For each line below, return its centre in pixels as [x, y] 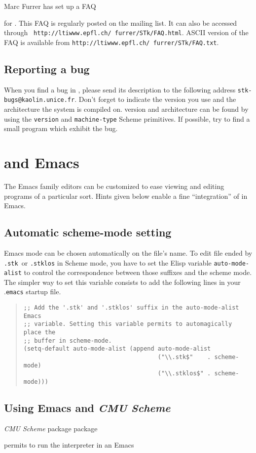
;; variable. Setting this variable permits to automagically [128, 324]
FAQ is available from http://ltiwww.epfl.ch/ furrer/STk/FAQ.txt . [111, 42]
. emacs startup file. [33, 292]
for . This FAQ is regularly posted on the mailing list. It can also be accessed [121, 23]
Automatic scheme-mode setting [88, 232]
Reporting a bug [47, 68]
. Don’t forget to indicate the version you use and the [155, 99]
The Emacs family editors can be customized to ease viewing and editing [114, 186]
